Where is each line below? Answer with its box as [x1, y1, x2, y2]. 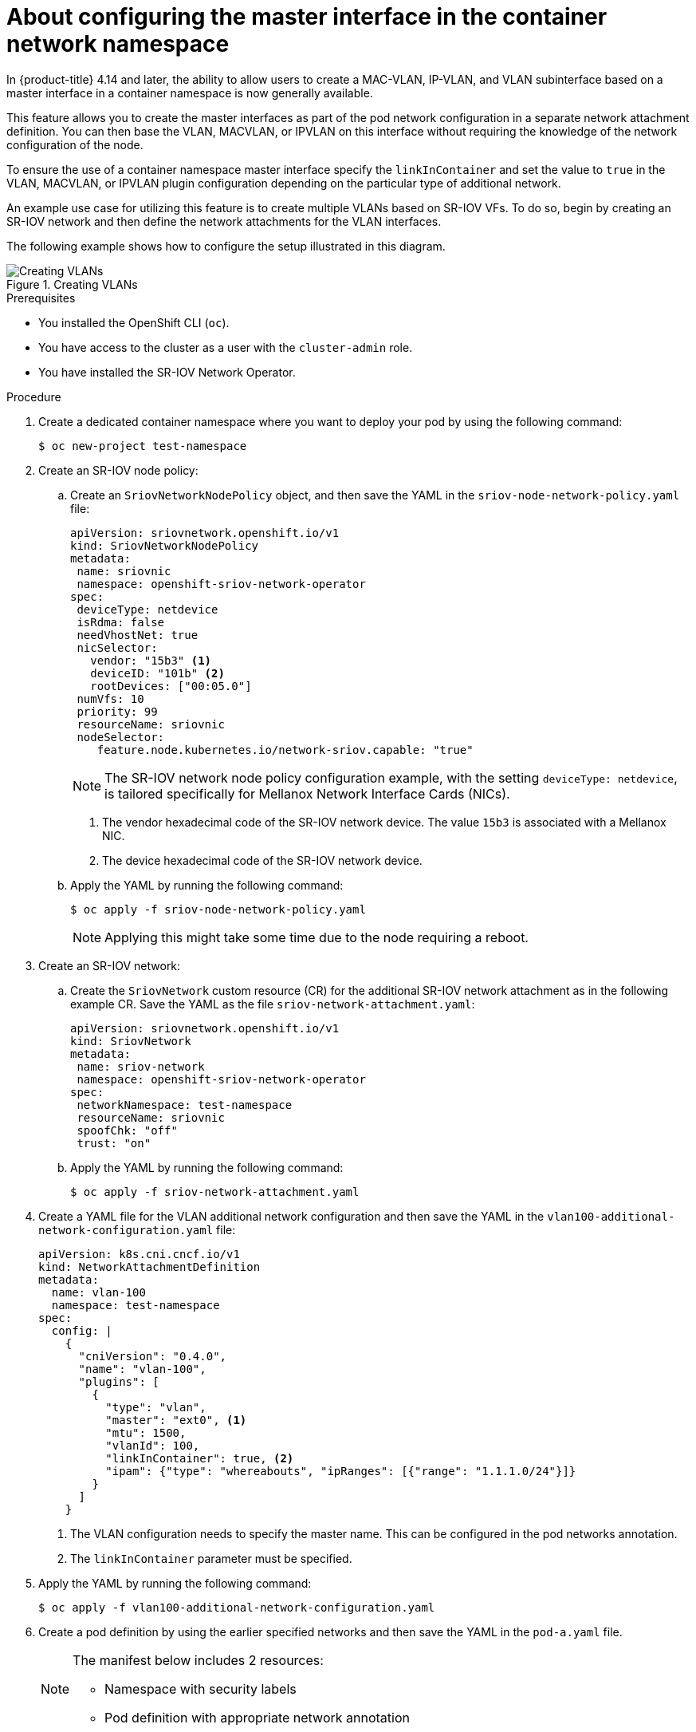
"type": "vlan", [105, 1400, 206, 1414]
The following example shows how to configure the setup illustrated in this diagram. [6, 239, 446, 253]
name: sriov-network [77, 1059, 205, 1073]
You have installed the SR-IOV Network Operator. [38, 365, 296, 379]
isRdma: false [77, 615, 165, 629]
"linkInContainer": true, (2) [105, 1451, 294, 1465]
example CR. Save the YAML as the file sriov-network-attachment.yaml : [70, 996, 475, 1011]
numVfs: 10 [77, 692, 144, 705]
